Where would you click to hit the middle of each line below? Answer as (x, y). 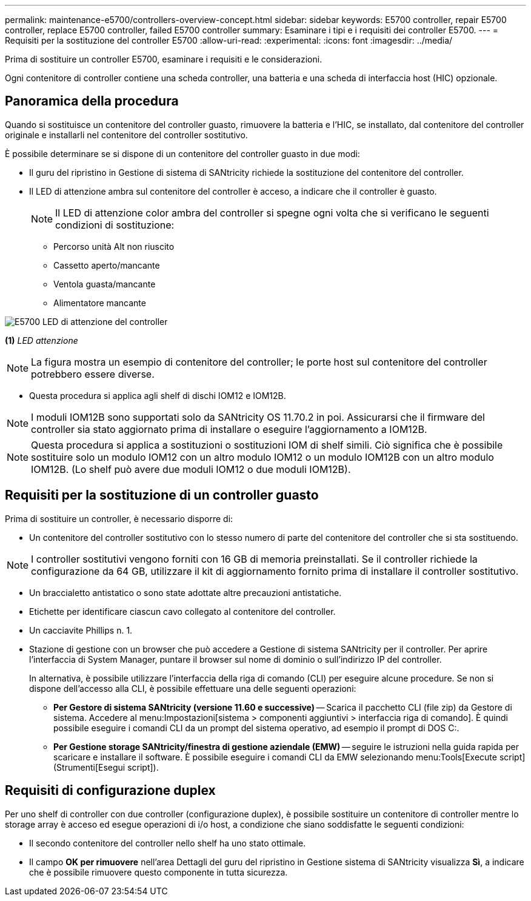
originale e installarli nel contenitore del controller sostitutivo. (126, 135)
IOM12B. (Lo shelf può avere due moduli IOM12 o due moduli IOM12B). (191, 469)
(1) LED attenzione (42, 340)
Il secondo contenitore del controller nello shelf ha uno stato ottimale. (168, 843)
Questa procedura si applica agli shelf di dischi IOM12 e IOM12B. (158, 395)
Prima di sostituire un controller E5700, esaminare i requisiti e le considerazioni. (164, 59)
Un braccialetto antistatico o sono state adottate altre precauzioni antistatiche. (185, 592)
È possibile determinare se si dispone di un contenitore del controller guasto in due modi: (182, 153)
